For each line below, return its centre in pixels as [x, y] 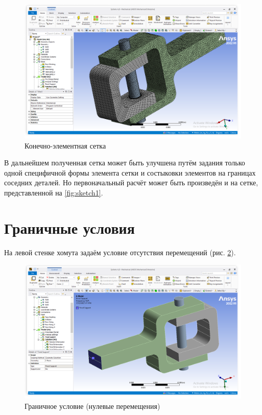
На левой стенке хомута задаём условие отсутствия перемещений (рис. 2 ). [120, 252]
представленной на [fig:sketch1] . [54, 192]
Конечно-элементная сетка [65, 145]
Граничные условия [69, 227]
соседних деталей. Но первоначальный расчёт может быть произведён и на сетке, [131, 182]
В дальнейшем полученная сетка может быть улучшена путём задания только [125, 163]
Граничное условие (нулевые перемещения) [92, 406]
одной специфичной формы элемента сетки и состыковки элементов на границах [130, 172]
